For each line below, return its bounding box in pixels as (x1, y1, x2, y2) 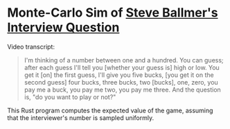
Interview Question (7, 19, 120, 35)
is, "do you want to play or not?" (24, 92, 116, 101)
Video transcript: (7, 42, 55, 51)
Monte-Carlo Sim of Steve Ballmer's (7, 5, 218, 21)
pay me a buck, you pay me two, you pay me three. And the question (24, 85, 222, 94)
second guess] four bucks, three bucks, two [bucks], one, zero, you (24, 78, 218, 86)
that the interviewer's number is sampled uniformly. (7, 113, 154, 122)
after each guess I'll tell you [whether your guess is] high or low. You (24, 63, 220, 71)
